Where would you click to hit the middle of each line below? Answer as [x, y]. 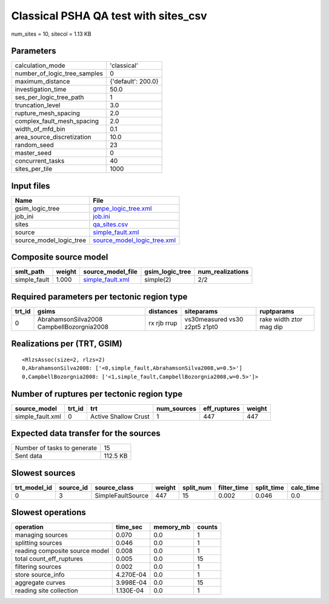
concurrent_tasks [40, 161]
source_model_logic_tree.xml [134, 240]
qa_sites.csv [111, 224]
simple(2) [158, 280]
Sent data [28, 456]
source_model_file [110, 272]
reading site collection [46, 591]
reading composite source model [62, 551]
